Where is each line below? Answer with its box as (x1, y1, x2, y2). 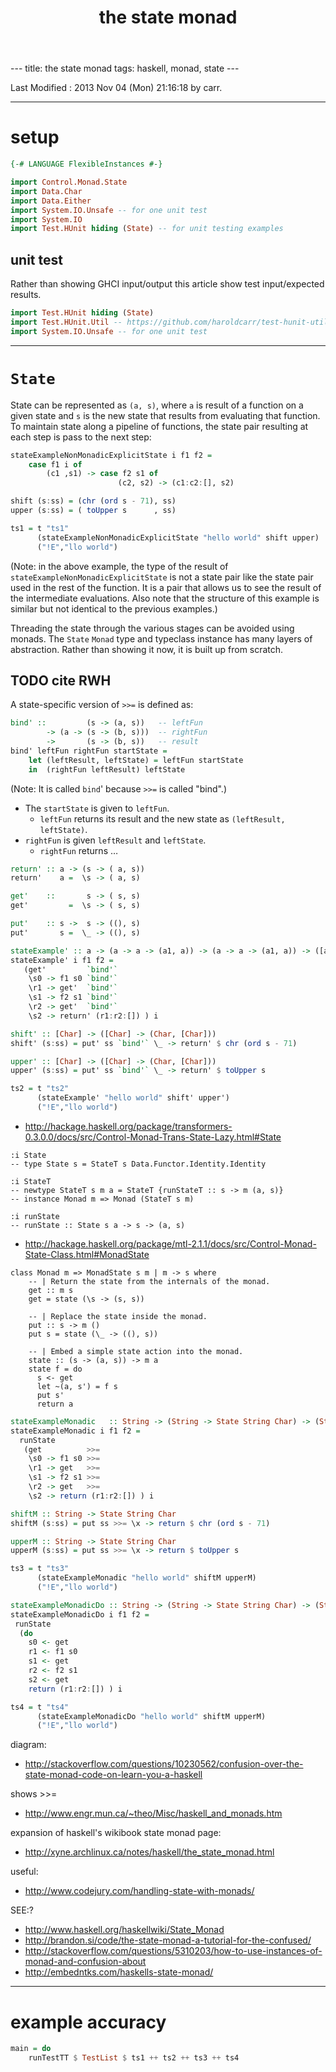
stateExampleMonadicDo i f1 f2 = (10, 1609, 150, 1620)
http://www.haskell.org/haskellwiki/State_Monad (24, 1924, 225, 1936)
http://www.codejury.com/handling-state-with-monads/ (24, 1885, 255, 1897)
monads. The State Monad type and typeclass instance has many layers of (10, 632, 313, 645)
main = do (10, 2044, 52, 2054)
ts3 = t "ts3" (10, 1564, 70, 1574)
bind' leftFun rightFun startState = (10, 746, 168, 756)
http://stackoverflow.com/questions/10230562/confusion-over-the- (24, 1758, 304, 1770)
